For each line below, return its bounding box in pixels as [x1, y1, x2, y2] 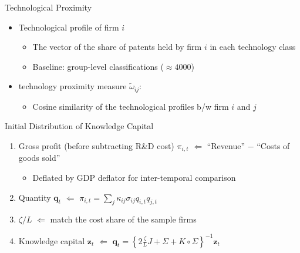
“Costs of [257, 140, 290, 152]
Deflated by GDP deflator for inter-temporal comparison [32, 171, 236, 184]
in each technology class [210, 41, 296, 53]
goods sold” [18, 151, 60, 164]
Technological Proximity [5, 1, 92, 13]
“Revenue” [207, 140, 245, 152]
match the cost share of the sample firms [50, 213, 197, 225]
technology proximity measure [18, 80, 127, 92]
